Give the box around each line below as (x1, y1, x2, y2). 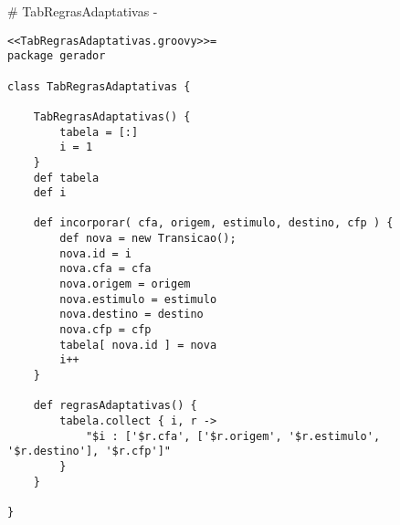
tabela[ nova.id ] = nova (59, 338, 217, 352)
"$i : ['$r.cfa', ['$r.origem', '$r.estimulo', (85, 429, 381, 443)
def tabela (33, 171, 100, 184)
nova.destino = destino (59, 308, 204, 321)
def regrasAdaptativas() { (33, 399, 197, 413)
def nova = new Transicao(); (59, 232, 237, 246)
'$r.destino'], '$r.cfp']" (7, 445, 171, 458)
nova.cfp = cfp (59, 323, 152, 337)
